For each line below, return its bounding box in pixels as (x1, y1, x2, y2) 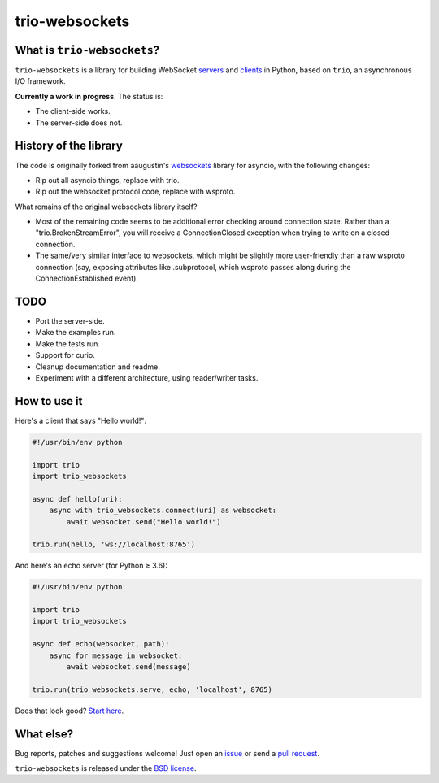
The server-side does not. (35, 118, 123, 128)
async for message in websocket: (49, 650, 183, 660)
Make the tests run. (35, 338, 101, 349)
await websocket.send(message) (66, 663, 191, 672)
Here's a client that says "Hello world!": (15, 415, 146, 425)
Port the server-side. (35, 315, 105, 325)
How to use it (15, 394, 83, 408)
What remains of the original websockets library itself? (15, 202, 198, 211)
